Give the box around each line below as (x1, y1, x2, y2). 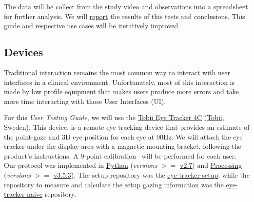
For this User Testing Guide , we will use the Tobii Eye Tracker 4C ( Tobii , (4, 112, 224, 122)
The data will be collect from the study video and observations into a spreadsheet (4, 1, 248, 11)
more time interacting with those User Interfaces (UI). (4, 96, 166, 106)
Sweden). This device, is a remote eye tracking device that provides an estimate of (4, 121, 250, 132)
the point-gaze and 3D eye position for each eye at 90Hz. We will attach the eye (4, 131, 243, 141)
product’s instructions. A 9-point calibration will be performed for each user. (4, 150, 237, 161)
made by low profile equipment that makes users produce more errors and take (4, 86, 239, 97)
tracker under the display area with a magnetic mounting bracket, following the (4, 141, 241, 151)
